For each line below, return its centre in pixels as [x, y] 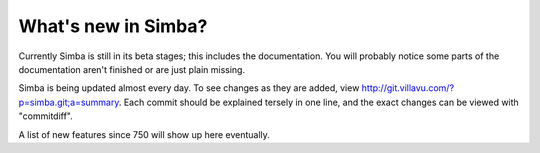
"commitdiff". [46, 116]
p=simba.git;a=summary [69, 102]
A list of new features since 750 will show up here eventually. [144, 134]
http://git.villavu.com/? [408, 88]
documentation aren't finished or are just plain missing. [131, 69]
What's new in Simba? [113, 26]
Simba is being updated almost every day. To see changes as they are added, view [189, 88]
